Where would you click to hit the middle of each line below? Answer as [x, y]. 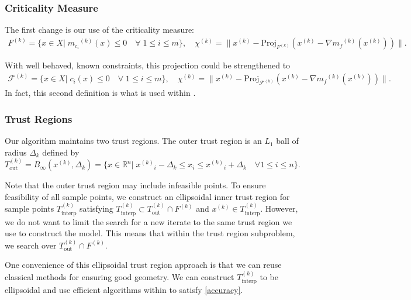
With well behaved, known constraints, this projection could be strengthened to [148, 65]
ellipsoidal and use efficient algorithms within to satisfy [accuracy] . [124, 289]
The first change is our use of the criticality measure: [99, 30]
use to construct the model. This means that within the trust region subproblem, [150, 233]
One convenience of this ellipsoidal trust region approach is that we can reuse [143, 265]
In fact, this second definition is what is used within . [100, 93]
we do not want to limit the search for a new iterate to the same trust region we [148, 221]
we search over [31, 245]
